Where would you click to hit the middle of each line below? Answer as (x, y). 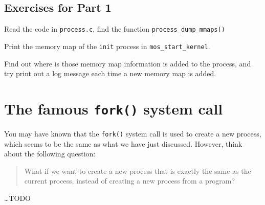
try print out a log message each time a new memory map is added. (110, 73)
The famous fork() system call (114, 108)
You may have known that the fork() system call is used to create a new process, (133, 133)
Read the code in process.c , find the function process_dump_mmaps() (115, 29)
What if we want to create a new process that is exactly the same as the (138, 170)
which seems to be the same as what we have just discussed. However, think (123, 143)
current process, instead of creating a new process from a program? (130, 181)
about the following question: (50, 154)
